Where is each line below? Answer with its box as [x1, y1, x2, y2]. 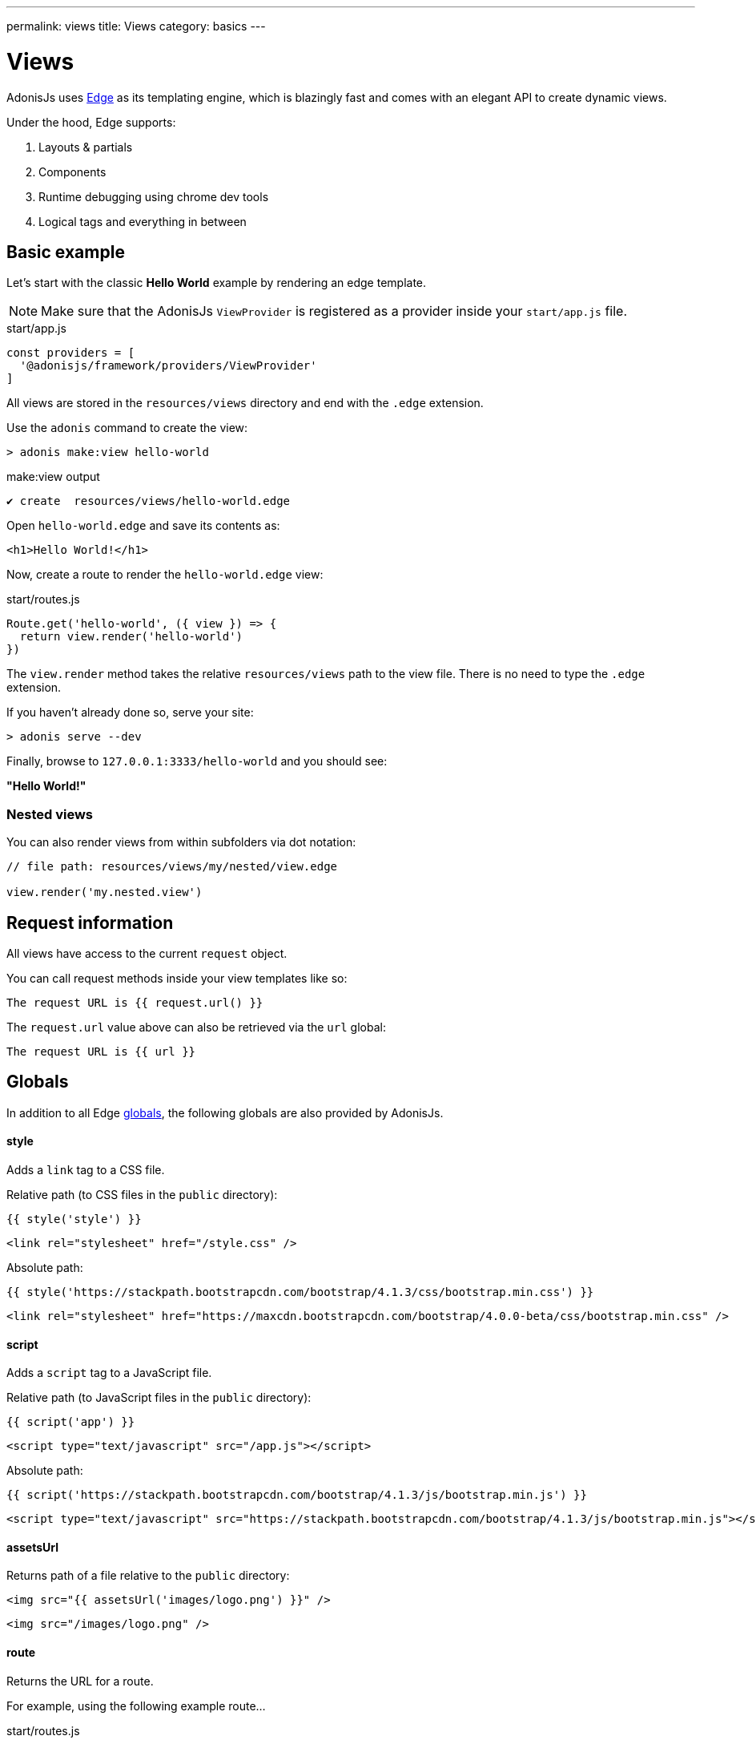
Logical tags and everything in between [38, 214, 247, 228]
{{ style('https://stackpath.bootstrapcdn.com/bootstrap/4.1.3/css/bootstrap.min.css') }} [6, 1286, 594, 1298]
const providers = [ [6, 346, 135, 360]
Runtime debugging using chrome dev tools [38, 189, 269, 204]
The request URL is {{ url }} [6, 1044, 196, 1058]
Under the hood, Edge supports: [6, 115, 176, 129]
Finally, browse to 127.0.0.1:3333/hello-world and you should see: [6, 754, 388, 769]
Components [38, 164, 107, 179]
